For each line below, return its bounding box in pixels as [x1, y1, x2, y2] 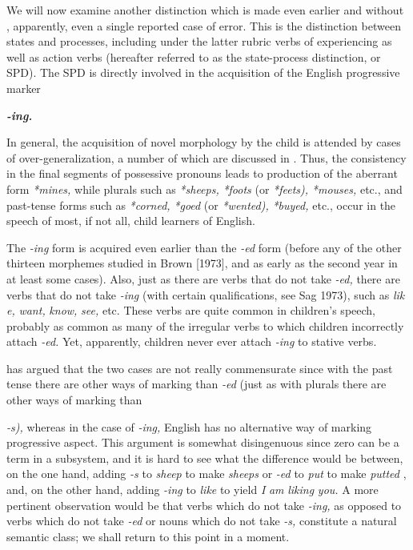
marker [6, 79, 41, 96]
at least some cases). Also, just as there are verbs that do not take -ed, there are [6, 270, 400, 287]
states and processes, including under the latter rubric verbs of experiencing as [6, 33, 392, 50]
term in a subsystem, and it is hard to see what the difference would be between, [6, 449, 403, 466]
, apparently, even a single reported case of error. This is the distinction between [6, 17, 401, 34]
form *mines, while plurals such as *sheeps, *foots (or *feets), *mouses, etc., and [6, 180, 403, 197]
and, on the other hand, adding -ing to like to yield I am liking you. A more [6, 481, 379, 498]
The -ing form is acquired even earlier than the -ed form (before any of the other [6, 239, 402, 255]
